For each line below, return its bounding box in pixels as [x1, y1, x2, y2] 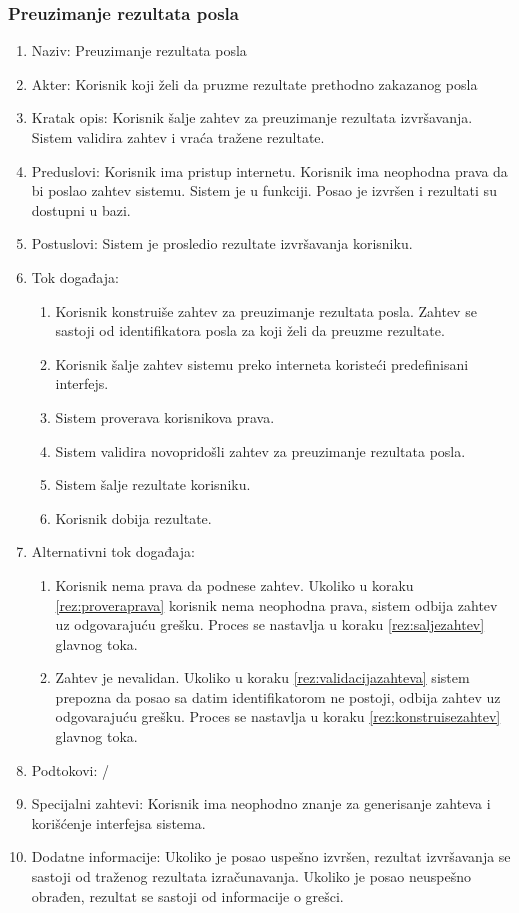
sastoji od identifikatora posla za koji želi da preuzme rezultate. [55, 320, 445, 341]
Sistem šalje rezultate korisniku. [55, 474, 251, 495]
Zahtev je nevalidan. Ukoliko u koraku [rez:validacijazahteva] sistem [55, 667, 470, 688]
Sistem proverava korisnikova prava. [55, 406, 275, 427]
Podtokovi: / [31, 759, 110, 780]
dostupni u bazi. [31, 199, 131, 220]
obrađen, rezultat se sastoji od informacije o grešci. [31, 885, 344, 906]
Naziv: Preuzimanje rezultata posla [31, 40, 247, 61]
